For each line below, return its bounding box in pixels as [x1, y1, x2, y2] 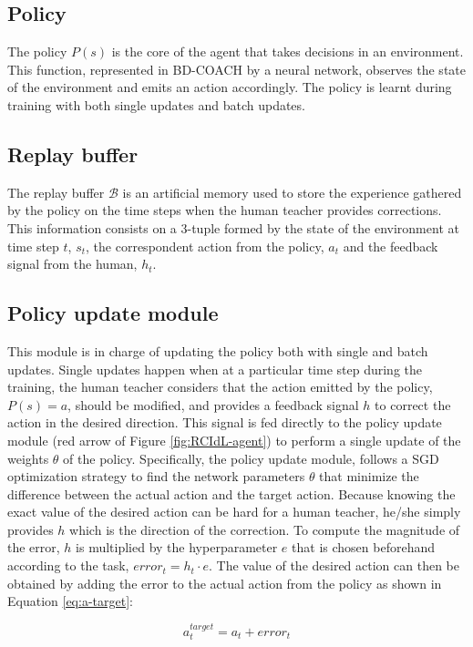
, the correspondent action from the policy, [86, 236, 324, 255]
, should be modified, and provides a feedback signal [67, 395, 359, 414]
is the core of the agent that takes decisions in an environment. [111, 42, 464, 61]
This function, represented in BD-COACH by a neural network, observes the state [7, 59, 466, 78]
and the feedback [343, 236, 438, 255]
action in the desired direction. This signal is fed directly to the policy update [7, 413, 442, 432]
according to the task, [7, 556, 129, 575]
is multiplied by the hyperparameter [76, 538, 278, 557]
